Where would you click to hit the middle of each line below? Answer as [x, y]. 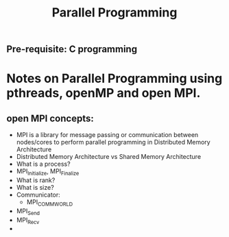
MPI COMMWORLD [50, 202]
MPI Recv [28, 221]
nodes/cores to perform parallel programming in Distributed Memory [113, 142]
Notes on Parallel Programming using [114, 78]
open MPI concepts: [50, 118]
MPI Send [28, 212]
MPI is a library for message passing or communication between [107, 135]
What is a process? [43, 164]
